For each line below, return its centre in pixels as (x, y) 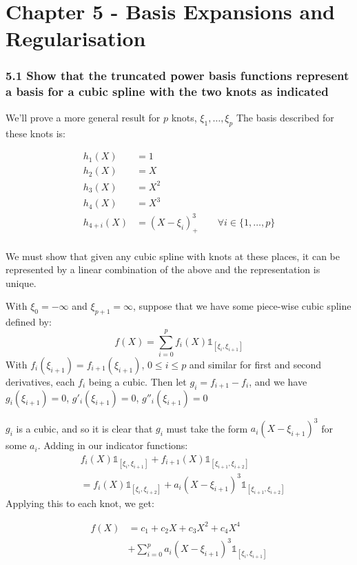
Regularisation (76, 38)
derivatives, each (40, 381)
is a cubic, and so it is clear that (84, 428)
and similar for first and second (255, 364)
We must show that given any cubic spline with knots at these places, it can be (173, 256)
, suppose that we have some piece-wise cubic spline (242, 306)
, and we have (278, 381)
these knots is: (35, 133)
